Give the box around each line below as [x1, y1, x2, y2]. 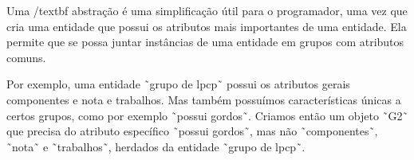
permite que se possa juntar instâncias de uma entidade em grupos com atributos [6, 33, 404, 50]
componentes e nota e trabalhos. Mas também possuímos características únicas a [6, 91, 401, 107]
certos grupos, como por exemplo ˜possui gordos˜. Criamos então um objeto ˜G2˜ [6, 107, 408, 123]
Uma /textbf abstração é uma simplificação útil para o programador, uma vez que [6, 2, 408, 18]
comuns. [6, 49, 46, 65]
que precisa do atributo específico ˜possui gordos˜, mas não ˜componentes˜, [6, 123, 378, 139]
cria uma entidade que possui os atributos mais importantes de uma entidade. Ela [6, 18, 407, 34]
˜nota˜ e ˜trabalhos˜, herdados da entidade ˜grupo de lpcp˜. [6, 138, 306, 154]
